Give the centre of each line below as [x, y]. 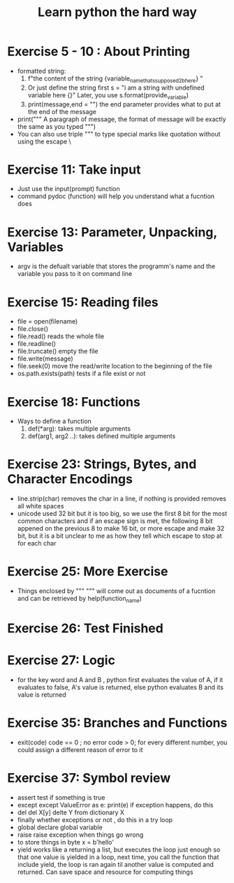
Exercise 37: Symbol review [89, 778]
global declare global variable [60, 827]
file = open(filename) [47, 321]
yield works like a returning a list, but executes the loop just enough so [119, 849]
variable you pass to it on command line [75, 274]
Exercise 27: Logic [61, 661]
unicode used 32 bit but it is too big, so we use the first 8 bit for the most [122, 514]
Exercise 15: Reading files [83, 302]
